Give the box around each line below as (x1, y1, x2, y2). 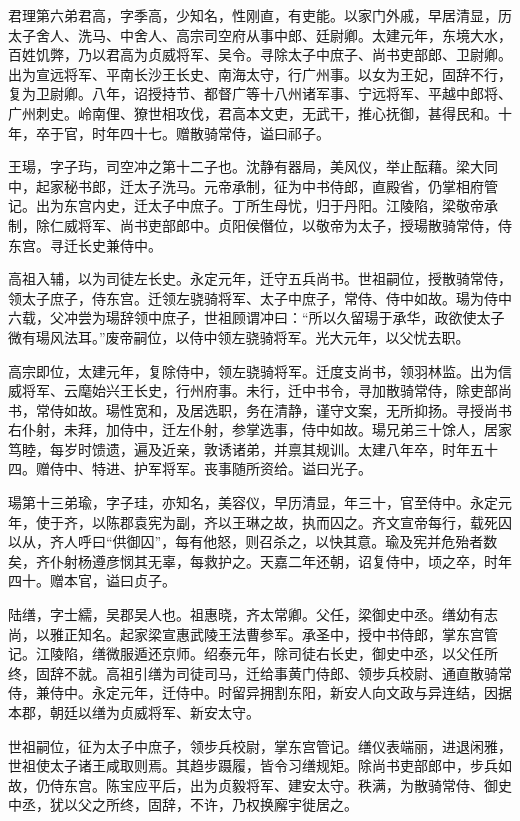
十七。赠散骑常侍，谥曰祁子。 (133, 122, 330, 143)
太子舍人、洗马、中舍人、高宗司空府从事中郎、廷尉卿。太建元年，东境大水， (8, 24, 512, 45)
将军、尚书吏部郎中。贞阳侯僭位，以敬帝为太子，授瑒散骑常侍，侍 (77, 214, 512, 235)
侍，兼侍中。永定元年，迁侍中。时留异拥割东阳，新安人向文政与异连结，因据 (8, 682, 512, 703)
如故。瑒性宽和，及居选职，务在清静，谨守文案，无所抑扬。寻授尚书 (63, 399, 512, 420)
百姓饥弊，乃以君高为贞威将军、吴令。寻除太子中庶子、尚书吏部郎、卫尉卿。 (8, 44, 512, 65)
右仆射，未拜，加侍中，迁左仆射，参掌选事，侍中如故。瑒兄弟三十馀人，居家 (8, 419, 512, 440)
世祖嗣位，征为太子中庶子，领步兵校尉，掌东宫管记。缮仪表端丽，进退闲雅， (8, 735, 512, 756)
